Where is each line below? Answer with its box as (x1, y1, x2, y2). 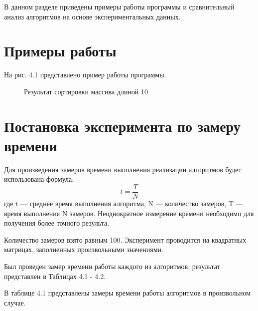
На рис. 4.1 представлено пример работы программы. (4, 69, 166, 80)
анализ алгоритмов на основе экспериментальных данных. (4, 11, 181, 21)
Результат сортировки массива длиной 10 (24, 86, 148, 96)
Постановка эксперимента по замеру (4, 115, 241, 136)
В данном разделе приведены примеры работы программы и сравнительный (4, 1, 235, 11)
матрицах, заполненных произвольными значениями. (4, 244, 163, 255)
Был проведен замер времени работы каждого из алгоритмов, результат (4, 261, 220, 272)
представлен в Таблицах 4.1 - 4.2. (4, 271, 106, 281)
